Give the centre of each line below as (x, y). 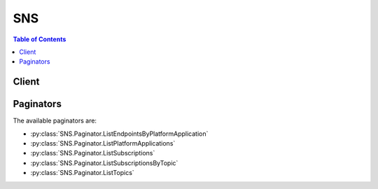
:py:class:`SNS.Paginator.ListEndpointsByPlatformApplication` (119, 134)
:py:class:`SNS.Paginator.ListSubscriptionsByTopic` (104, 163)
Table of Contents (40, 39)
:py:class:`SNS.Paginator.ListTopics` (82, 173)
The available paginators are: (55, 121)
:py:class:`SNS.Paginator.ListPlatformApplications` (103, 143)
